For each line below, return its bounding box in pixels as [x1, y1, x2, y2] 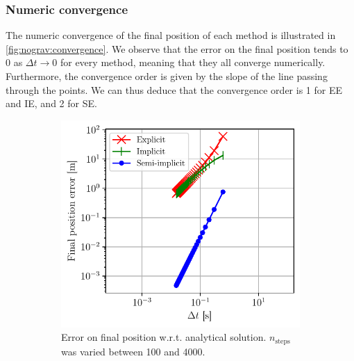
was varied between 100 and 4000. [61, 344, 205, 358]
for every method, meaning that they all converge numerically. [60, 55, 326, 70]
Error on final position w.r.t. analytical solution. [61, 330, 267, 344]
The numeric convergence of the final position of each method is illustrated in [6, 28, 336, 42]
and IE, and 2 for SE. [6, 96, 97, 111]
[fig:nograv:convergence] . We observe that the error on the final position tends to [6, 41, 348, 56]
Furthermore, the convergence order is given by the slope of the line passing [6, 69, 328, 83]
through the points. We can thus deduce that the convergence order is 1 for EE [6, 82, 342, 97]
